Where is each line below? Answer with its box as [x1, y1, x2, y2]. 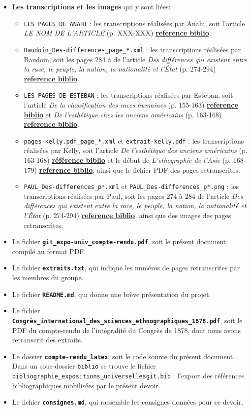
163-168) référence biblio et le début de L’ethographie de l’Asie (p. [24, 154, 231, 165]
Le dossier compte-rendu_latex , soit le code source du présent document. [12, 351, 235, 361]
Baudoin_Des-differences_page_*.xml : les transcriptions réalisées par [24, 44, 241, 54]
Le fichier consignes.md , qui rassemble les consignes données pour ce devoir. [12, 397, 244, 407]
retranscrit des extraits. [12, 335, 83, 345]
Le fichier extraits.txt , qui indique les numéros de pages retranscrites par [12, 262, 240, 273]
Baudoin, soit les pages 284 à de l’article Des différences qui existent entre [24, 54, 247, 64]
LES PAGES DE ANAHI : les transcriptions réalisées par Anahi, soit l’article [24, 18, 245, 28]
